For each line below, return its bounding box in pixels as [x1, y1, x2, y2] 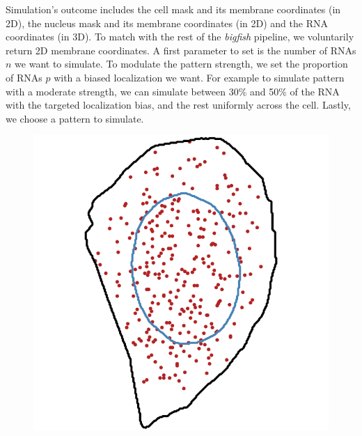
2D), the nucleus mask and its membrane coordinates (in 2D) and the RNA [6, 15, 328, 30]
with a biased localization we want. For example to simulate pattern [54, 70, 345, 84]
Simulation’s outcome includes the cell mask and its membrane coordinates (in [6, 2, 341, 16]
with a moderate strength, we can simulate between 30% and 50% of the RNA [6, 84, 340, 98]
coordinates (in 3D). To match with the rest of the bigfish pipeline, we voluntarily [6, 29, 354, 44]
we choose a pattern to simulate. [6, 111, 144, 125]
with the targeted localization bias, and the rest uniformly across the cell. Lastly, [6, 98, 351, 112]
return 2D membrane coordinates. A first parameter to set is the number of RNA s [6, 42, 356, 57]
